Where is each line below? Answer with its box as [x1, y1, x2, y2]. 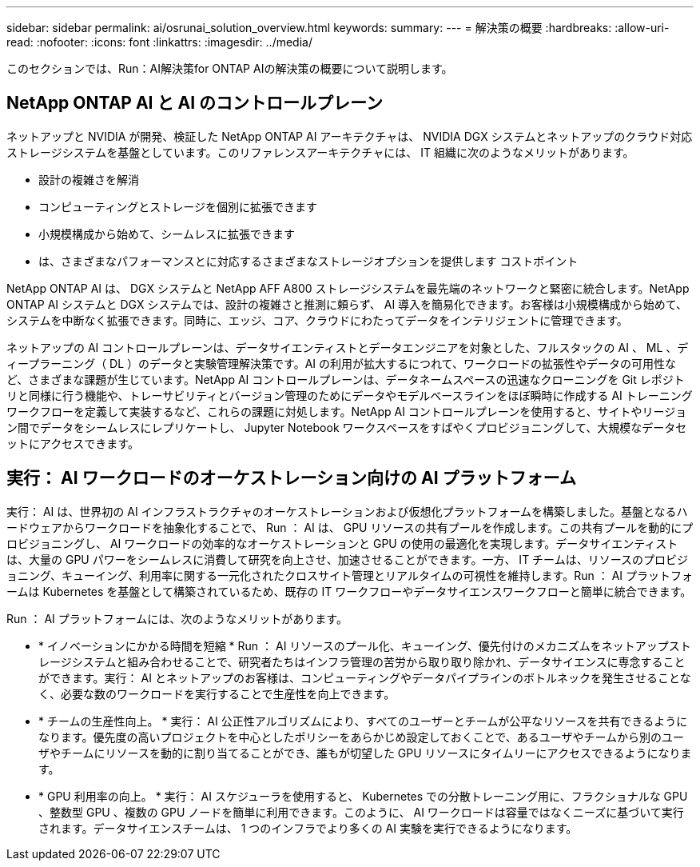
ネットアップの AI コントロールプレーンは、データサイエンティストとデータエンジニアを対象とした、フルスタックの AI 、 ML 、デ [6, 340, 689, 354]
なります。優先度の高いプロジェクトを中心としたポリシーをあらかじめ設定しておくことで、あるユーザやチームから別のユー [38, 729, 685, 744]
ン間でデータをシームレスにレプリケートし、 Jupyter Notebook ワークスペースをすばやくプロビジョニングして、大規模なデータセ [6, 420, 687, 434]
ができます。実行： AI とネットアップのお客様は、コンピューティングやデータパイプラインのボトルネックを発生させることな [38, 670, 691, 685]
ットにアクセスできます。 [6, 436, 139, 450]
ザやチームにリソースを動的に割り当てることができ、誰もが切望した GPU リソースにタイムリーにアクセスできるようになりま [38, 745, 692, 760]
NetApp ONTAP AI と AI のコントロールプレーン [6, 93, 383, 114]
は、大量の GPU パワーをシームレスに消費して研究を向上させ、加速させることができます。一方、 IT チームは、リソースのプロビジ [6, 552, 688, 566]
